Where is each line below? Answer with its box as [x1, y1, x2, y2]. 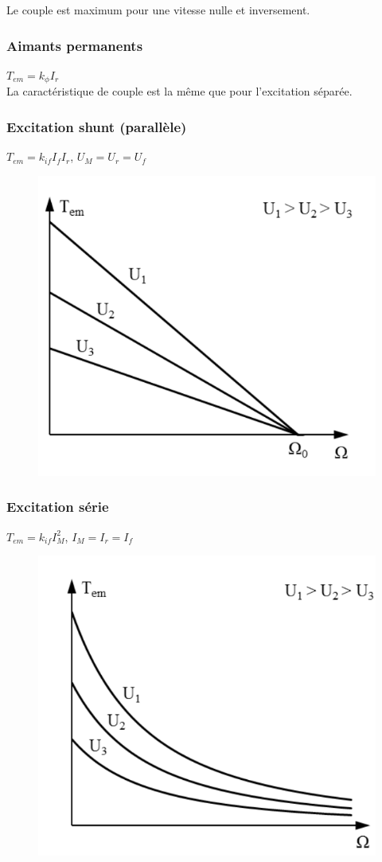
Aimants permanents [6, 35, 143, 55]
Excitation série [6, 497, 109, 517]
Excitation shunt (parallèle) [6, 116, 187, 136]
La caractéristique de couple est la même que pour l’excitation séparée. [6, 83, 353, 99]
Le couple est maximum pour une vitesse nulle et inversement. [6, 2, 310, 18]
